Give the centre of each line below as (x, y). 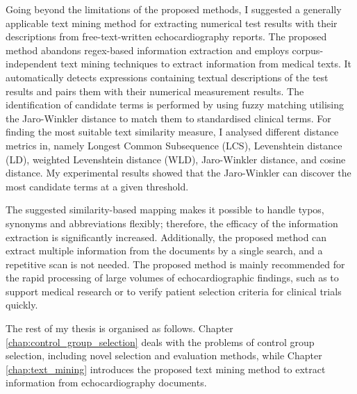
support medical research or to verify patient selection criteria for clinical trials (174, 291)
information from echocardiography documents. (106, 383)
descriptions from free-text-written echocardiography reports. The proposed (166, 36)
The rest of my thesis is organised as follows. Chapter (119, 328)
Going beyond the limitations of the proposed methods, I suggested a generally (174, 9)
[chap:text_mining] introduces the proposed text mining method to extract (166, 369)
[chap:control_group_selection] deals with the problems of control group (160, 342)
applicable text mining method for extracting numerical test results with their (172, 23)
